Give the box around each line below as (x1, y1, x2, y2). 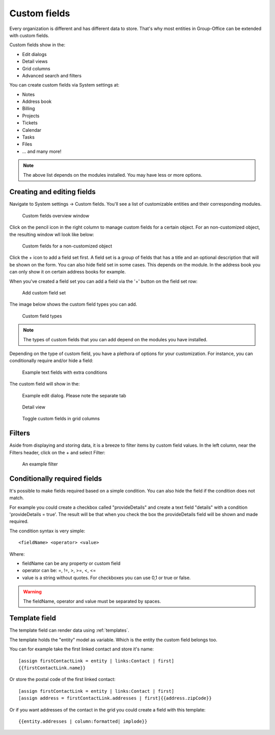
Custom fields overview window (22, 212, 90, 219)
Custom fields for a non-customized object (22, 243, 112, 249)
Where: (9, 551, 25, 557)
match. (9, 495, 24, 501)
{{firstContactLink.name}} (18, 665, 86, 671)
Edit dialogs (22, 51, 47, 57)
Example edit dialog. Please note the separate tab (22, 392, 127, 398)
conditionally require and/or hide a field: (9, 358, 94, 364)
